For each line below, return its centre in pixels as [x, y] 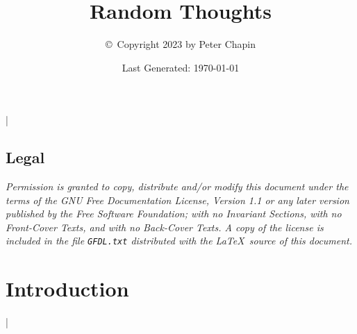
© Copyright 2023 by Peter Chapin [181, 44]
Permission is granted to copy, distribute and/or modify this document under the [177, 186]
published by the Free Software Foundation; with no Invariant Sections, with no [174, 214]
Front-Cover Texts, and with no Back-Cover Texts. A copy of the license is [165, 227]
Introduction [67, 289]
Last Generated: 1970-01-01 [181, 67]
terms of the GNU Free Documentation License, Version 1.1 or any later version [177, 200]
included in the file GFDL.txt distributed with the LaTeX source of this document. [179, 241]
